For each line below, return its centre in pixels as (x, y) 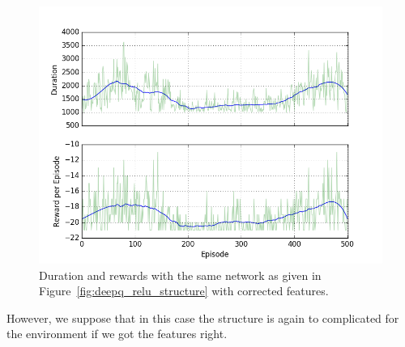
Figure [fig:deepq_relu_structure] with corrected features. (184, 291)
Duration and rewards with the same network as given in (180, 275)
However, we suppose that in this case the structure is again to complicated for (203, 317)
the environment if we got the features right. (117, 334)
